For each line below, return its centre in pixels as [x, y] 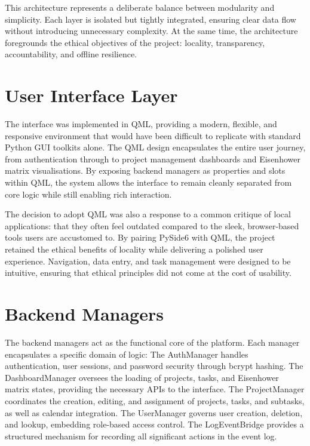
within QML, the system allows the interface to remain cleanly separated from [148, 182]
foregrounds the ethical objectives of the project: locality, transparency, [135, 42]
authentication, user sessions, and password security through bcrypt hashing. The [154, 366]
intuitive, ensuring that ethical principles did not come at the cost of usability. [148, 273]
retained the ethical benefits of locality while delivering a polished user [134, 249]
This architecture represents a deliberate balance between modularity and [140, 7]
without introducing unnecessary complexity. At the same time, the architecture [151, 31]
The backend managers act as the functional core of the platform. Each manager [152, 342]
